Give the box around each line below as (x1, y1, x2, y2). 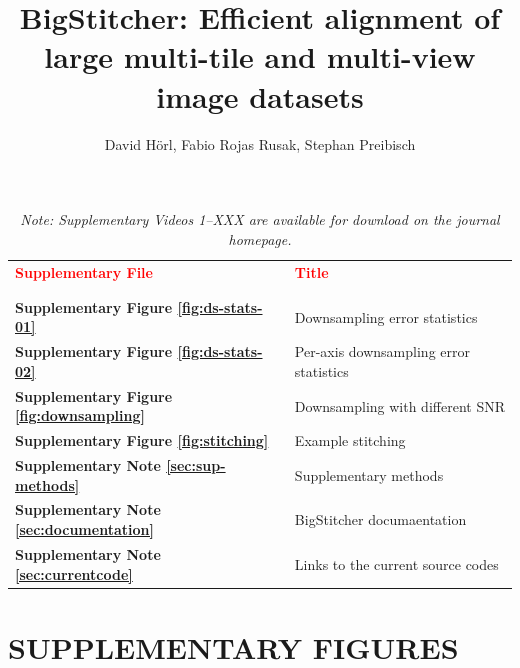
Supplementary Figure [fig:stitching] (15, 430, 269, 451)
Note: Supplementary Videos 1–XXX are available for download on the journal (20, 209, 500, 230)
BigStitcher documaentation (294, 509, 467, 530)
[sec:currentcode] (15, 563, 133, 584)
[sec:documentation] (15, 519, 154, 540)
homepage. (228, 228, 292, 249)
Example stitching (294, 430, 406, 451)
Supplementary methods (294, 464, 444, 485)
